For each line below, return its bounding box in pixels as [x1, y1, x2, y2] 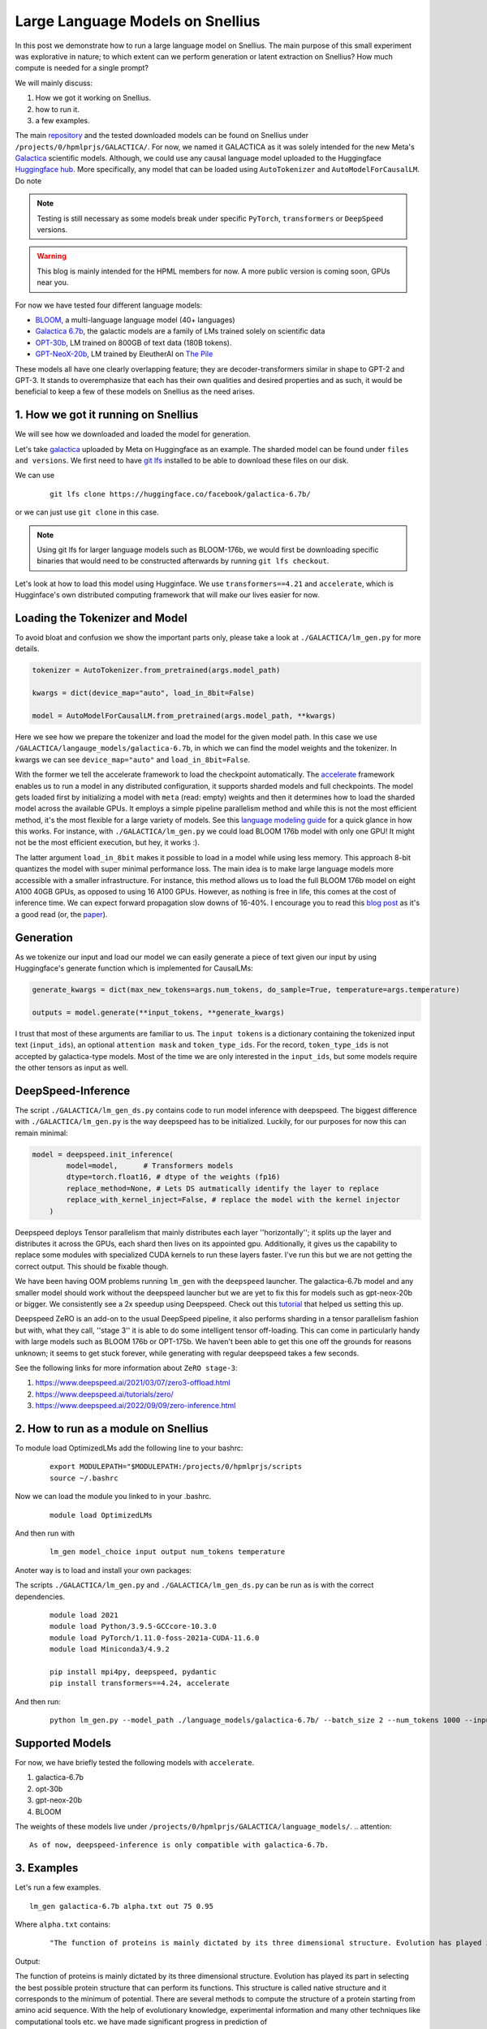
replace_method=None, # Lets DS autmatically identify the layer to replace [66, 1183, 379, 1193]
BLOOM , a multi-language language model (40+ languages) [35, 315, 235, 325]
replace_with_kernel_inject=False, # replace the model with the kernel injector [66, 1195, 401, 1204]
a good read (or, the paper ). [15, 909, 108, 919]
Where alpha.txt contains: [15, 1919, 111, 1929]
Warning [37, 252, 67, 261]
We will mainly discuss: [15, 78, 93, 88]
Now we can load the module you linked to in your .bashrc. [15, 1492, 212, 1501]
